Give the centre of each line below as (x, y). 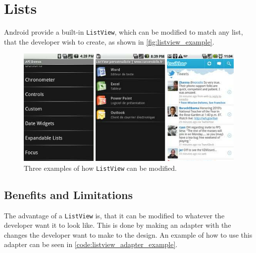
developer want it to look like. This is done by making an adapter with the (118, 225)
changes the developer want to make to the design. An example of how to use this (128, 234)
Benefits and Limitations (69, 194)
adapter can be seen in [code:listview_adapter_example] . (91, 244)
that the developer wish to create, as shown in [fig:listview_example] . (109, 41)
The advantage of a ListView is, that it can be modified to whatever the (114, 215)
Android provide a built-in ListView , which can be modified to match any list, (124, 32)
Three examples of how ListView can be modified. (100, 168)
